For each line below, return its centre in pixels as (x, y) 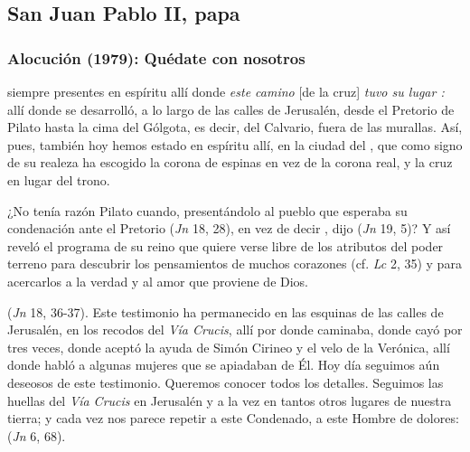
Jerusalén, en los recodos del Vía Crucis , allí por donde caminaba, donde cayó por (235, 330)
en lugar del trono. (59, 179)
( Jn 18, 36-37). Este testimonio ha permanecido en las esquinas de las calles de (226, 311)
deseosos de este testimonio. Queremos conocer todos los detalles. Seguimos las (226, 382)
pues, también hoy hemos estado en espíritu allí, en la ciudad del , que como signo (235, 144)
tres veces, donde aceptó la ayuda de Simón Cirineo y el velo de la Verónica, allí (229, 347)
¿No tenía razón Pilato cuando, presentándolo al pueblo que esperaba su (207, 210)
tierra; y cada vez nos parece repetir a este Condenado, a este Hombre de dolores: (233, 418)
